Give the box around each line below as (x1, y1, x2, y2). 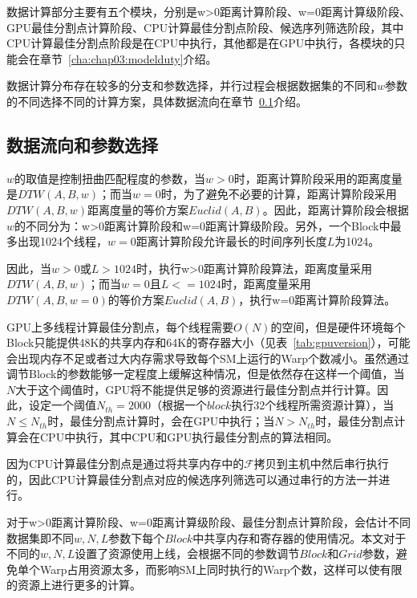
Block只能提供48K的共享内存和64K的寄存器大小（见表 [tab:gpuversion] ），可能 (6, 334, 411, 351)
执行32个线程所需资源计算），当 (231, 397, 395, 413)
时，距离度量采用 (221, 275, 311, 292)
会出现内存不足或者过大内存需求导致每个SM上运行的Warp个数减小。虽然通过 (6, 349, 410, 366)
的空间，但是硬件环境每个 (270, 318, 406, 335)
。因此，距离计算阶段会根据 (262, 201, 409, 218)
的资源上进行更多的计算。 (6, 576, 141, 593)
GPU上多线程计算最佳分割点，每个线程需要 (6, 318, 234, 335)
